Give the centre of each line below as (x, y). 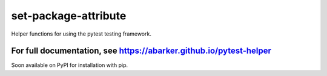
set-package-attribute (69, 16)
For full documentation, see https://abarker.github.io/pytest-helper (141, 51)
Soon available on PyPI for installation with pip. (70, 65)
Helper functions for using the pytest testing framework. (81, 34)
